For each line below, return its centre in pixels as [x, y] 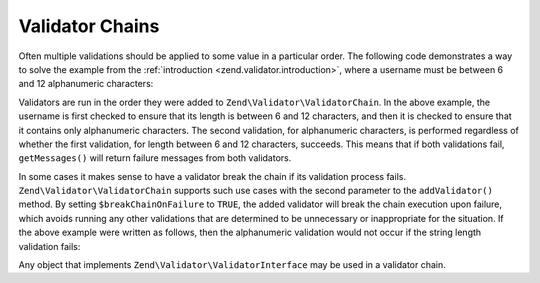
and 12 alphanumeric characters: [86, 84]
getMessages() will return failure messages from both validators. [155, 158]
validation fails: [49, 246]
